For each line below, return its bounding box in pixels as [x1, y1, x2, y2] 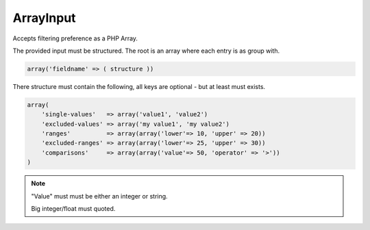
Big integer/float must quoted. [31, 205, 116, 212]
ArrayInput [12, 10, 76, 25]
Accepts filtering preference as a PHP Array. [12, 34, 138, 42]
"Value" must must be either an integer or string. [31, 192, 168, 200]
